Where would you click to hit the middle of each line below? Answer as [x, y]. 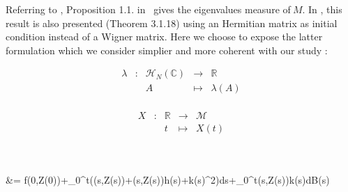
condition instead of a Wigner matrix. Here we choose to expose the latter [164, 37]
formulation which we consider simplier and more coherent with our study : [167, 50]
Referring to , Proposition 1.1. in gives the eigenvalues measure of [148, 9]
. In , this [322, 9]
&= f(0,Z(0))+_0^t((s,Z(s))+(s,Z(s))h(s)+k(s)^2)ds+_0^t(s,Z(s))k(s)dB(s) [168, 180]
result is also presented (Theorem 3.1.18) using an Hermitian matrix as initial [172, 23]
